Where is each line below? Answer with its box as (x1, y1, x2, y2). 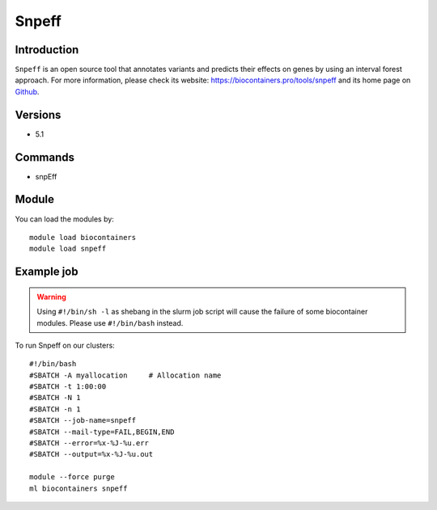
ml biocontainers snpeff (29, 483, 128, 493)
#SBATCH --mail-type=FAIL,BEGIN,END (29, 427, 175, 436)
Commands (15, 150, 75, 164)
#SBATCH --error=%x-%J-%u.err (29, 439, 150, 448)
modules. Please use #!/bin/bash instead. (36, 318, 184, 327)
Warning (36, 292, 66, 301)
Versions (15, 107, 62, 121)
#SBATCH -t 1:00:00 (29, 382, 107, 391)
